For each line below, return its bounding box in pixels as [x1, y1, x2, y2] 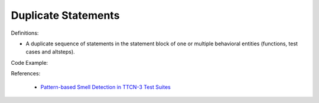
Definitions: [11, 29, 39, 36]
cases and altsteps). [25, 48, 75, 55]
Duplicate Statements [11, 9, 120, 22]
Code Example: [11, 59, 48, 66]
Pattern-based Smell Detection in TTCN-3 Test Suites [40, 83, 171, 91]
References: [11, 70, 41, 77]
